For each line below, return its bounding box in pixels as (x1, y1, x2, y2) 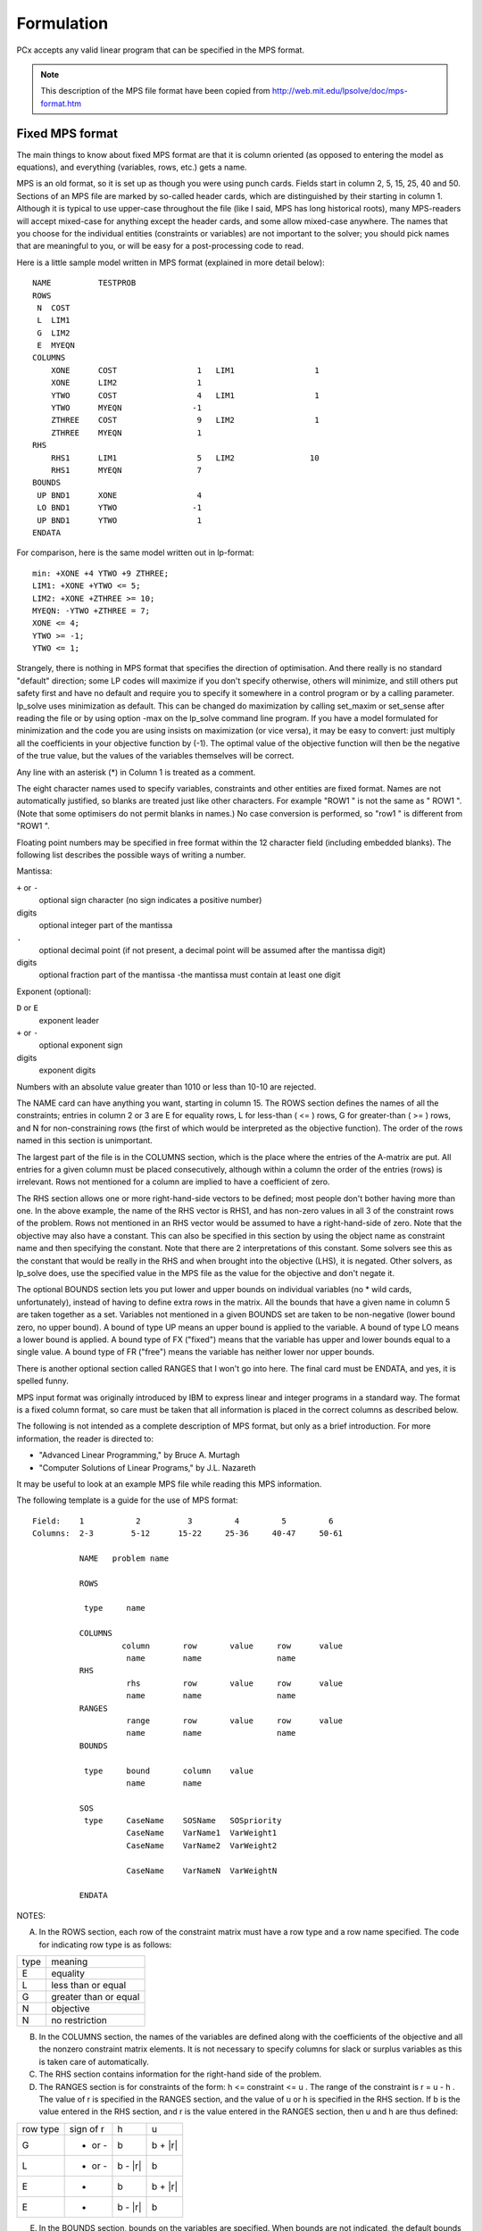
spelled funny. (16, 1375, 69, 1387)
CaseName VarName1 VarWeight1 (126, 1828, 278, 1838)
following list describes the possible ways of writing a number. (16, 849, 246, 860)
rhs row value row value (126, 1678, 344, 1688)
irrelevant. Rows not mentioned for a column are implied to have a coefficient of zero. (16, 1176, 330, 1187)
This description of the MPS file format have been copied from (40, 86, 271, 96)
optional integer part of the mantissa (38, 919, 173, 930)
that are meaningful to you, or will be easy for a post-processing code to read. (16, 241, 304, 252)
